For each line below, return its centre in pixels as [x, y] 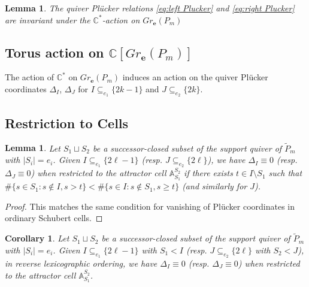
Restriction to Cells [67, 123]
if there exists [208, 173]
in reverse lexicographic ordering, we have [81, 263]
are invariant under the [48, 19]
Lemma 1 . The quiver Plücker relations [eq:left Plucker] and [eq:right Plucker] [150, 8]
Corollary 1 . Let [37, 238]
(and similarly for [215, 186]
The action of [30, 77]
